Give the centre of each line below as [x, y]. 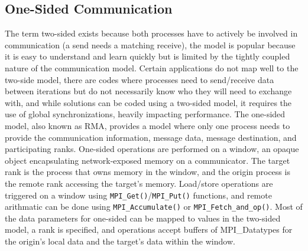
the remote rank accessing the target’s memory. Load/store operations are [139, 183]
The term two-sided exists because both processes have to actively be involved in [151, 33]
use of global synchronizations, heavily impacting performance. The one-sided [145, 114]
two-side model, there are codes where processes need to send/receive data [140, 79]
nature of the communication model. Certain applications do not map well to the [152, 67]
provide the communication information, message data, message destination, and [151, 137]
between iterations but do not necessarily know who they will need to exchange [148, 91]
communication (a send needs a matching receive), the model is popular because [150, 44]
